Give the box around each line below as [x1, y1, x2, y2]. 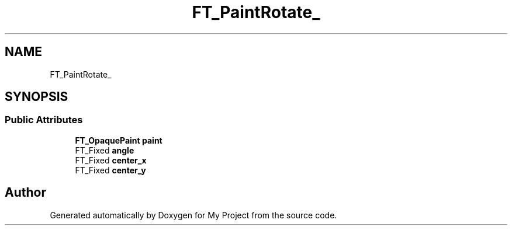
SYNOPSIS [5, 89, 68, 104]
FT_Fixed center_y [75, 165, 146, 175]
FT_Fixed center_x [75, 155, 147, 165]
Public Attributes [5, 114, 83, 126]
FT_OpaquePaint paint [75, 135, 162, 145]
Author [5, 185, 46, 200]
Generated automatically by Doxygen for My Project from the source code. [50, 210, 337, 220]
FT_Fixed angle [75, 145, 134, 155]
